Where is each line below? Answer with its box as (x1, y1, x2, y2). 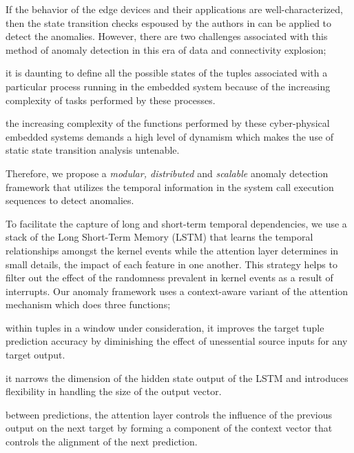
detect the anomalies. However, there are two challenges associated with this (6, 29, 328, 43)
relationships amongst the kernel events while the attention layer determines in (6, 243, 339, 257)
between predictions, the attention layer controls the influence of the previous (6, 407, 333, 421)
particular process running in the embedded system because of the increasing (6, 79, 331, 93)
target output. (6, 348, 65, 362)
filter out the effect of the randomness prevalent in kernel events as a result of (6, 270, 333, 285)
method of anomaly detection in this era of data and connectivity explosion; (6, 42, 326, 57)
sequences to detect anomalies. (6, 193, 134, 208)
